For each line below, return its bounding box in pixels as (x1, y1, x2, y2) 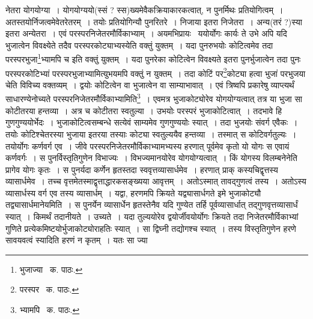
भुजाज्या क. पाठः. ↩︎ (19, 263, 83, 275)
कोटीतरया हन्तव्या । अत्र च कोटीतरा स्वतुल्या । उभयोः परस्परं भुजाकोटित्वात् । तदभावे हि (5, 104, 282, 117)
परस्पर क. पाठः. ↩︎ (19, 283, 79, 296)
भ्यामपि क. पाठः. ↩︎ (19, 303, 80, 316)
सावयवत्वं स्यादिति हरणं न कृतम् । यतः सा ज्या (5, 234, 148, 246)
